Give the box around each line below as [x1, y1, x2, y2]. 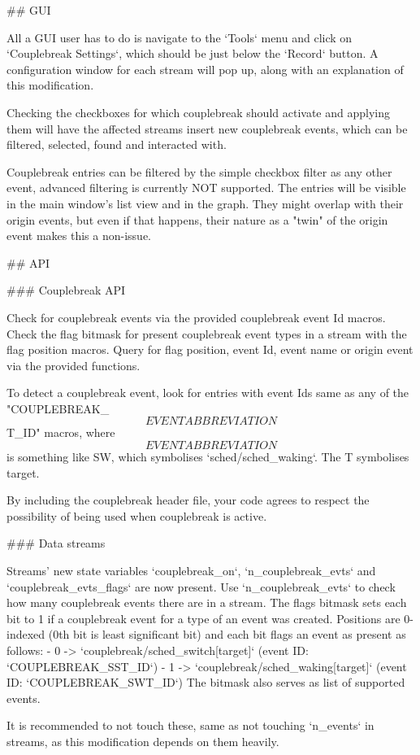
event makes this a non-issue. [6, 227, 151, 244]
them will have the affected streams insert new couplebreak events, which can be [6, 120, 408, 137]
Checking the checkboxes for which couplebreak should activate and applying [6, 103, 390, 120]
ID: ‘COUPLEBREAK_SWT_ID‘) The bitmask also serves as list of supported [6, 674, 405, 691]
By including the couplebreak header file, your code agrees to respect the [6, 491, 370, 508]
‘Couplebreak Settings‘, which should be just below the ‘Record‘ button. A [6, 45, 379, 62]
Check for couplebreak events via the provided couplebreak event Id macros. [6, 308, 386, 325]
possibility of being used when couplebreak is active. [6, 507, 267, 524]
